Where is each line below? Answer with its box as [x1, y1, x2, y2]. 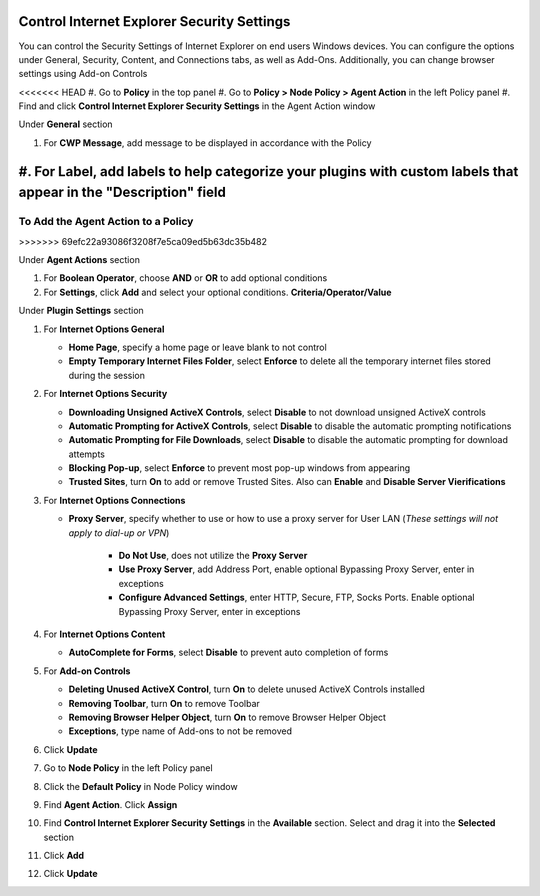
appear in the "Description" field [18, 184, 227, 201]
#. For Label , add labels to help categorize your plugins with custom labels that [18, 163, 519, 180]
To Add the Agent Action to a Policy [18, 215, 194, 229]
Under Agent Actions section [18, 254, 140, 265]
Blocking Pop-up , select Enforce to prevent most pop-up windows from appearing [68, 462, 411, 474]
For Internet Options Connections [43, 494, 186, 506]
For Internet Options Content [43, 628, 166, 640]
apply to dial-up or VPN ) [68, 526, 170, 539]
